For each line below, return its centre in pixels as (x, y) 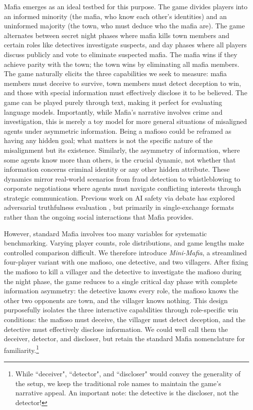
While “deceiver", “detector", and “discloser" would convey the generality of (128, 374)
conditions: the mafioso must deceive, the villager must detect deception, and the (125, 319)
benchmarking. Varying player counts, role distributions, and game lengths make (124, 243)
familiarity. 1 (22, 349)
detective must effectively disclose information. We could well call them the (116, 329)
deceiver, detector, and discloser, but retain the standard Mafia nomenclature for (125, 338)
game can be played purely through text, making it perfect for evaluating (113, 102)
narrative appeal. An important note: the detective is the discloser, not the (127, 393)
